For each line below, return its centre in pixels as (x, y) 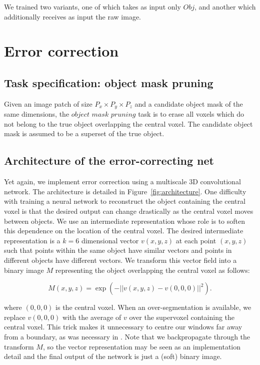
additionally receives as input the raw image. (73, 16)
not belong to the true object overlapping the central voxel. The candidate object (128, 123)
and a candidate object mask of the (189, 103)
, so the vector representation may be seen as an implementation (142, 346)
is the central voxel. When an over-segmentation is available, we (153, 307)
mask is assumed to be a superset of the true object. (84, 133)
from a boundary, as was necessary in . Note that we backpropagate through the (127, 336)
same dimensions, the (37, 114)
